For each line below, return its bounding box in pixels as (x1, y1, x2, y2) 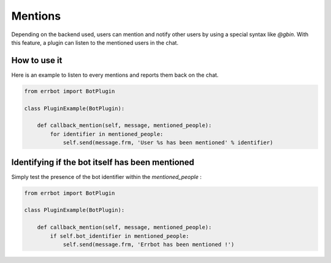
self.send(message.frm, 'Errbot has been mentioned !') (63, 241, 235, 248)
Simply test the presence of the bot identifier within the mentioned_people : (11, 173, 202, 180)
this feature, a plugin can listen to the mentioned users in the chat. (11, 39, 179, 46)
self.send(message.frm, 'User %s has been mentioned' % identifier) (63, 139, 273, 147)
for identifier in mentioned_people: (50, 131, 164, 137)
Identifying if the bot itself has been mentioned (11, 157, 194, 167)
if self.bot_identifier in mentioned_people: (50, 232, 189, 239)
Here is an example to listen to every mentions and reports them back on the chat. (11, 71, 219, 78)
